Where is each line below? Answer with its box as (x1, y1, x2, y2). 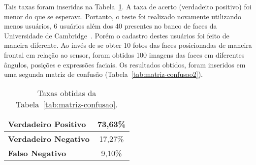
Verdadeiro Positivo (8, 118, 86, 130)
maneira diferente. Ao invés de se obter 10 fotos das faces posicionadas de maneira (4, 40, 252, 50)
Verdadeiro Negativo (8, 132, 90, 144)
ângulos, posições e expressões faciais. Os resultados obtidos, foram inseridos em (4, 59, 246, 69)
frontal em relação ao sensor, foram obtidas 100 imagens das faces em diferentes (4, 49, 245, 60)
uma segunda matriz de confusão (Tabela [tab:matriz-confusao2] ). (4, 69, 203, 79)
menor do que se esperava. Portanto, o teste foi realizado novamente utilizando (4, 11, 241, 21)
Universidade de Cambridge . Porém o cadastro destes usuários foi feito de (4, 30, 229, 40)
